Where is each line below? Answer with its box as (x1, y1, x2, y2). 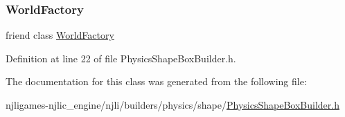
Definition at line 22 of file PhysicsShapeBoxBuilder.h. (6, 51, 236, 65)
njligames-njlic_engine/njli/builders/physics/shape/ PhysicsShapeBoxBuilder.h (6, 98, 339, 111)
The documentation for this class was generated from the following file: (6, 74, 307, 89)
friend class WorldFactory (6, 28, 114, 42)
